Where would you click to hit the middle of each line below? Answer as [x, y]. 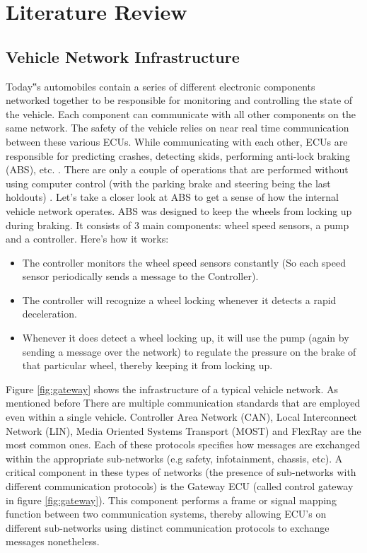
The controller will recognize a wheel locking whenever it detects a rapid [179, 299]
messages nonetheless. [53, 541]
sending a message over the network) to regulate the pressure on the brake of [189, 351]
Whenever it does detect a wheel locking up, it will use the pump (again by [186, 338]
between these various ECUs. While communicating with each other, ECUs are [177, 141]
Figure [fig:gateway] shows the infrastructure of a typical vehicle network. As [172, 389]
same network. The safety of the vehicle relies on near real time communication [177, 128]
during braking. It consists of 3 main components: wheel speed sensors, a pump [177, 225]
